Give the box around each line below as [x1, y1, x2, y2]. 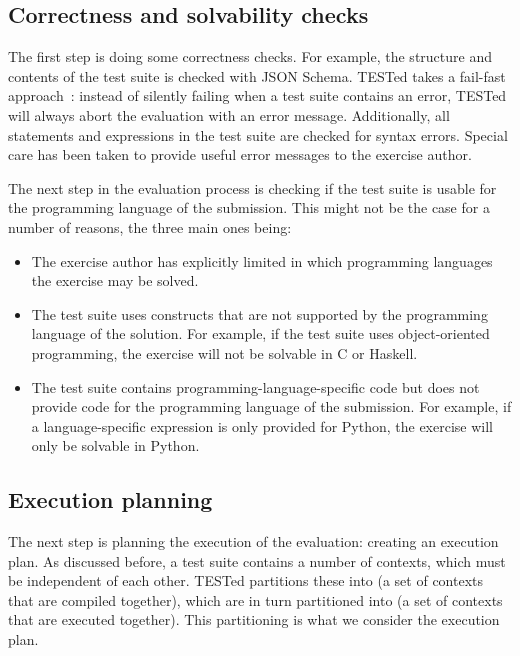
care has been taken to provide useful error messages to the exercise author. [8, 144, 472, 165]
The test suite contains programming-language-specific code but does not [31, 376, 480, 397]
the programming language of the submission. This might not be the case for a [8, 197, 490, 218]
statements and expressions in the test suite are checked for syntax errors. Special [8, 124, 508, 145]
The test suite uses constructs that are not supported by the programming [31, 303, 488, 324]
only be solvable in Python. [31, 435, 200, 456]
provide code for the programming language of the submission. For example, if [31, 396, 512, 417]
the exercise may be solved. [31, 270, 199, 291]
